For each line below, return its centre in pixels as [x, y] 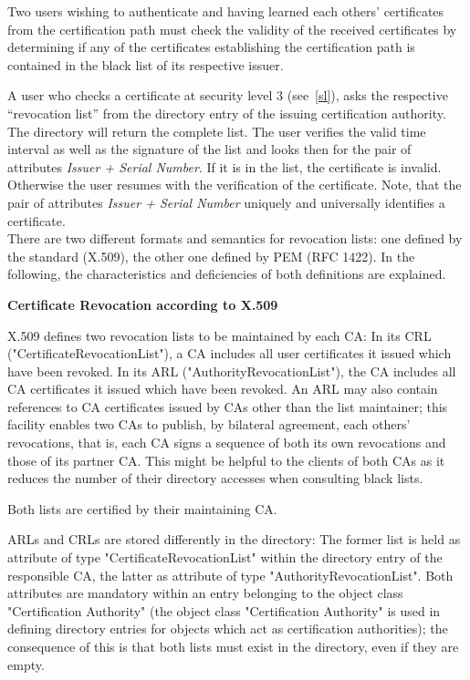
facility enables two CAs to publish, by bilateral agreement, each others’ [209, 424]
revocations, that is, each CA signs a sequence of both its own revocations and [227, 443]
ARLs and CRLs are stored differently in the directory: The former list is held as [234, 539]
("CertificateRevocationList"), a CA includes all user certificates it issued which [230, 353]
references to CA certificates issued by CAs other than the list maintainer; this [228, 406]
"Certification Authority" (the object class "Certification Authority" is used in [224, 610]
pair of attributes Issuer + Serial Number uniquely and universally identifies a [226, 202]
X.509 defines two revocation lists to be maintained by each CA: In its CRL [219, 335]
